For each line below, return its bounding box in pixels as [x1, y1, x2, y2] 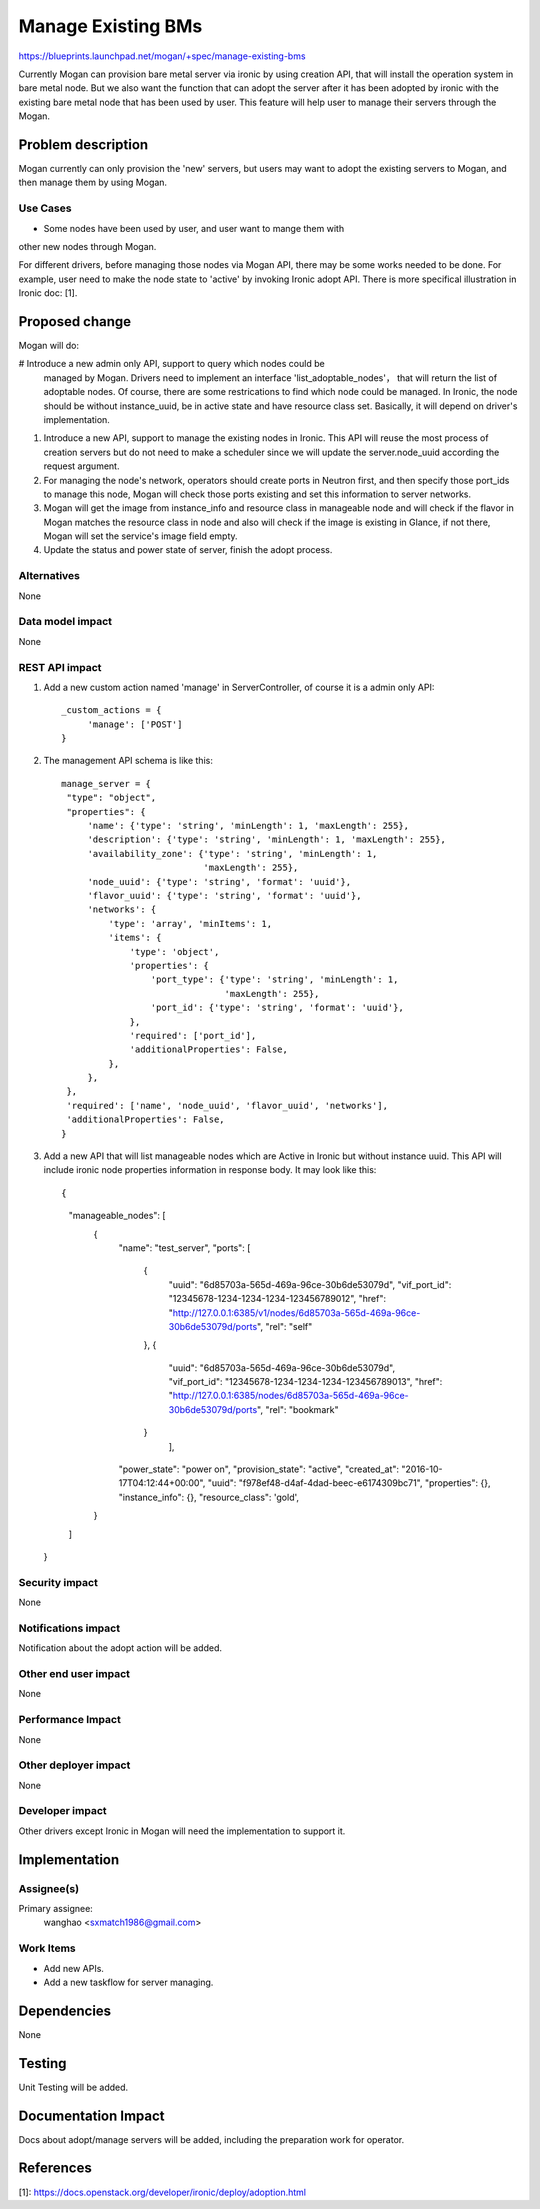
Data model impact [18, 615, 113, 629]
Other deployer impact [18, 1758, 131, 1772]
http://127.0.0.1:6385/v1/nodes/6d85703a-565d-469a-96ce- [172, 1306, 421, 1319]
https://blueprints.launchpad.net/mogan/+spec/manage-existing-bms [18, 50, 306, 62]
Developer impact [18, 1804, 107, 1818]
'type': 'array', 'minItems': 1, [108, 918, 273, 929]
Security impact [18, 1575, 99, 1589]
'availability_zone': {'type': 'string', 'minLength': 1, [87, 848, 378, 859]
